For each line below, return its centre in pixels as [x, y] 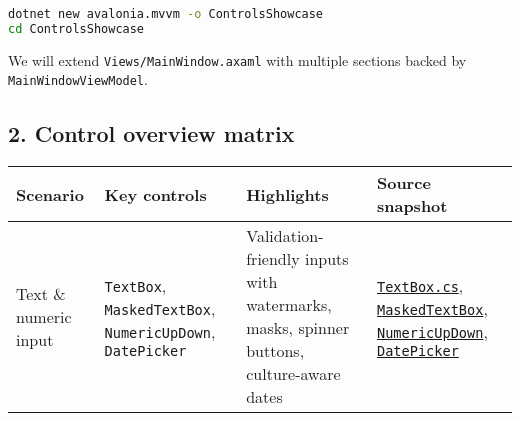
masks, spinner [298, 328]
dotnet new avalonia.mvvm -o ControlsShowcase [166, 14]
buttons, [275, 351]
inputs [326, 259]
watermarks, [289, 305]
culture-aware [293, 374]
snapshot [412, 206]
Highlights [287, 194]
